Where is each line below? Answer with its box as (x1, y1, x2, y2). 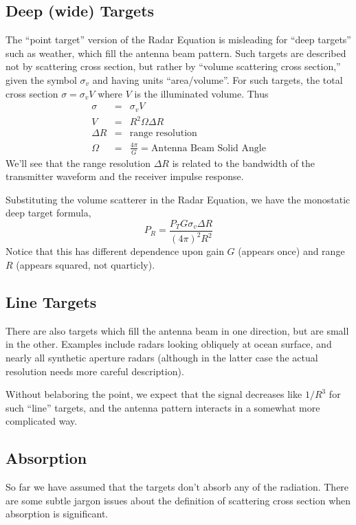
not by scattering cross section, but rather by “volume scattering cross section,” (5, 59, 341, 74)
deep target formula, (5, 205, 91, 220)
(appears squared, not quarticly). (16, 257, 155, 271)
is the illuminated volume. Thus (134, 86, 269, 100)
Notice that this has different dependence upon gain (5, 244, 224, 258)
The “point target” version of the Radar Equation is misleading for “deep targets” (5, 32, 351, 47)
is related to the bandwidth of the (172, 155, 315, 170)
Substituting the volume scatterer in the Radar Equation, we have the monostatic (5, 192, 351, 206)
